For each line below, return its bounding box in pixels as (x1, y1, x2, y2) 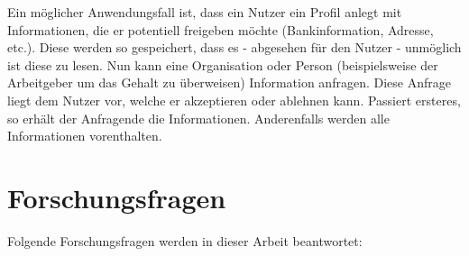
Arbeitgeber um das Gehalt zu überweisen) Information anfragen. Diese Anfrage (7, 73, 451, 92)
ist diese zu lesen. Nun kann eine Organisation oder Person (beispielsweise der (7, 55, 438, 74)
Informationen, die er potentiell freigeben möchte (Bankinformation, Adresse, (7, 20, 434, 39)
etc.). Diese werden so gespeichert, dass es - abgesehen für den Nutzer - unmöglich (7, 38, 462, 57)
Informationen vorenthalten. (7, 126, 162, 145)
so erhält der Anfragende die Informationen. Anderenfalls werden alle (7, 108, 390, 127)
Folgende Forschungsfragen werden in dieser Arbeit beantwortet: (7, 231, 363, 250)
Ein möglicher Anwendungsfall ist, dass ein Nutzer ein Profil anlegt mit (7, 3, 402, 21)
